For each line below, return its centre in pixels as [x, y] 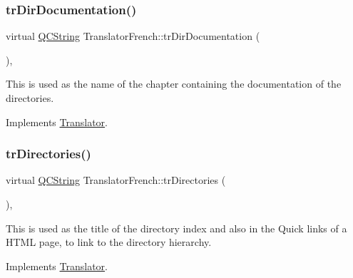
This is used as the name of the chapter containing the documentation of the [174, 84]
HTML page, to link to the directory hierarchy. [109, 242]
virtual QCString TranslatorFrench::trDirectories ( [116, 180]
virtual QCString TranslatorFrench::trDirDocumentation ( [133, 36]
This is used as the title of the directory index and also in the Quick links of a [176, 228]
